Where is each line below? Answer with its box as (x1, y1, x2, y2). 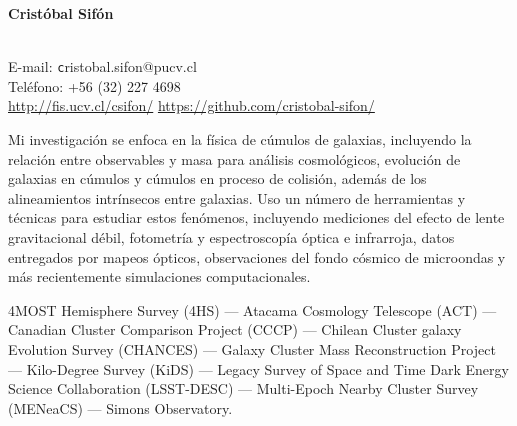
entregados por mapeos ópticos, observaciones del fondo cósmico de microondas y (8, 246, 506, 267)
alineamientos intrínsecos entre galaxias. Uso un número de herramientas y (8, 187, 466, 208)
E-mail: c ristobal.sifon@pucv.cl (8, 56, 197, 77)
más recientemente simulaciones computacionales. (8, 266, 311, 287)
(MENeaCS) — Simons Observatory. (8, 397, 233, 418)
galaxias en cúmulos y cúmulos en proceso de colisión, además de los (8, 168, 427, 189)
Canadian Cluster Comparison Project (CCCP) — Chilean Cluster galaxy (8, 319, 462, 340)
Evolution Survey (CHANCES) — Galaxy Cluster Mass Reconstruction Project (8, 338, 496, 359)
